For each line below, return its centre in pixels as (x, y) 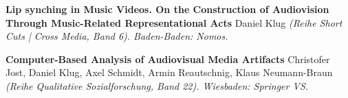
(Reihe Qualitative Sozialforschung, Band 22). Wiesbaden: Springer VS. (157, 85)
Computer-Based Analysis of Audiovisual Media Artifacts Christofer (168, 59)
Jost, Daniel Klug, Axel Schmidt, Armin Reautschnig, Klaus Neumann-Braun (169, 72)
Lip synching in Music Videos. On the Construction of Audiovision (167, 9)
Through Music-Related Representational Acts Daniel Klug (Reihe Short (174, 22)
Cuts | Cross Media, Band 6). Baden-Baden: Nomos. (117, 36)
